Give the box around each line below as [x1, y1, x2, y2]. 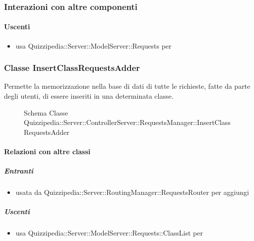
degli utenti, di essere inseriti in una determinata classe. [4, 91, 174, 101]
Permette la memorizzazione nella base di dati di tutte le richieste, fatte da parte [4, 81, 251, 91]
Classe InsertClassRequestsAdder [4, 61, 140, 74]
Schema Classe [24, 107, 68, 118]
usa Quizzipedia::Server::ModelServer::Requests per [15, 40, 172, 51]
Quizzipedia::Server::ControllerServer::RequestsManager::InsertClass [24, 117, 231, 127]
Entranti [4, 166, 34, 176]
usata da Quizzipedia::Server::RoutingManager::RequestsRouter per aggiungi [15, 187, 249, 197]
